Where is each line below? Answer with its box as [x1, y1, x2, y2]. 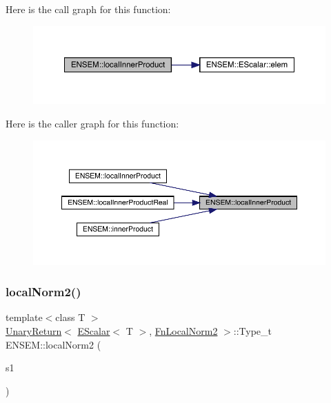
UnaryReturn [6, 323, 62, 338]
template [6, 310, 43, 324]
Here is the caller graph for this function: [6, 116, 179, 131]
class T [55, 310, 86, 324]
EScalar [77, 323, 110, 338]
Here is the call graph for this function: [6, 2, 171, 16]
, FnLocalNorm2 [149, 323, 218, 338]
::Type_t [233, 323, 272, 338]
